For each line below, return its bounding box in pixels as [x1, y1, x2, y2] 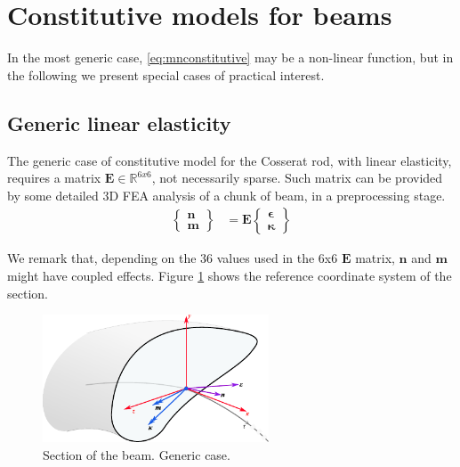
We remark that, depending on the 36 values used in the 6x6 [7, 249, 338, 267]
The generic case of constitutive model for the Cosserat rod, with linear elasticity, [7, 151, 452, 169]
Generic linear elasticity [7, 109, 231, 136]
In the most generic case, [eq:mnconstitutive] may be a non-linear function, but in [7, 48, 454, 67]
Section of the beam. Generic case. [43, 445, 230, 463]
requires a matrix [7, 168, 101, 187]
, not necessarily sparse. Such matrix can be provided [151, 168, 443, 187]
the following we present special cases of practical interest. [7, 65, 325, 84]
